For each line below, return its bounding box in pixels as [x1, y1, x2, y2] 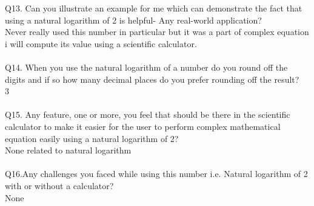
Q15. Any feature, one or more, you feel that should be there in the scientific [5, 108, 290, 121]
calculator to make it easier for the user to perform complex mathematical [5, 120, 281, 132]
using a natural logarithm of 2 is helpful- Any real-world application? [5, 13, 262, 26]
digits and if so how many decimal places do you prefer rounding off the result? [5, 72, 299, 85]
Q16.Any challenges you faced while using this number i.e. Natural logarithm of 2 [5, 167, 308, 180]
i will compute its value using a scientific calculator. [5, 37, 197, 50]
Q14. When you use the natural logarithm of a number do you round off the [5, 60, 288, 73]
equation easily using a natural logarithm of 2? [5, 132, 179, 144]
